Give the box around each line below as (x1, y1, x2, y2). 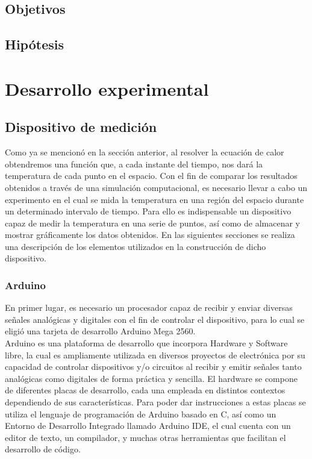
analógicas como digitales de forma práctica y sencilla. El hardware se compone (5, 372, 298, 384)
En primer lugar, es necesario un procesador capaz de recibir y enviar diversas (5, 301, 293, 314)
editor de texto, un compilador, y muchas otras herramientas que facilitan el (5, 431, 286, 443)
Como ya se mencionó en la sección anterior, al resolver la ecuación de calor (5, 146, 284, 158)
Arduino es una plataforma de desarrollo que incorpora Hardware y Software (5, 337, 288, 349)
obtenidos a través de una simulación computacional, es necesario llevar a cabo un (5, 181, 308, 193)
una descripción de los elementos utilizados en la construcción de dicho (5, 240, 266, 252)
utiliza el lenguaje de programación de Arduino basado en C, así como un (5, 407, 276, 420)
